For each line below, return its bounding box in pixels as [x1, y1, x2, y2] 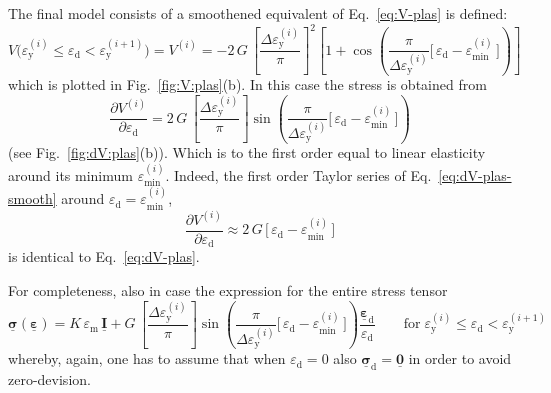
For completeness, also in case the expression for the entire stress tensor [8, 280, 448, 301]
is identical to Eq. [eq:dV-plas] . [8, 246, 200, 267]
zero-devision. [8, 369, 91, 390]
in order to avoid [408, 348, 512, 369]
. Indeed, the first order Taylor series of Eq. [165, 164, 432, 185]
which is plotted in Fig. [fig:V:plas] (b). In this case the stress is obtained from [8, 74, 487, 95]
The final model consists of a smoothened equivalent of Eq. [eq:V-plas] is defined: [8, 3, 508, 23]
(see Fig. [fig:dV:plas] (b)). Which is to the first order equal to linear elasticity [8, 142, 486, 163]
